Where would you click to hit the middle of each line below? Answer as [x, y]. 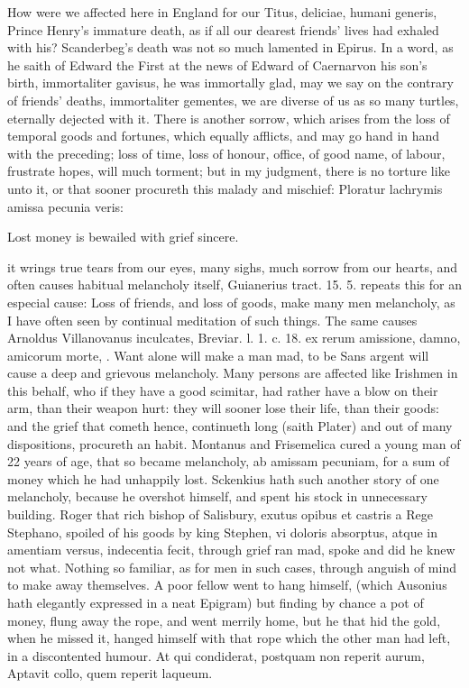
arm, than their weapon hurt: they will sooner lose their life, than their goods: [223, 408]
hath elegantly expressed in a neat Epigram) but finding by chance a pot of [216, 602]
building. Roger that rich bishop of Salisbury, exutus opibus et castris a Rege [220, 514]
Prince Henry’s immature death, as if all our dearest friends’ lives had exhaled [223, 29]
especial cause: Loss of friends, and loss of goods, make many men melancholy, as [231, 302]
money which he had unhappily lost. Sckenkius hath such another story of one [223, 478]
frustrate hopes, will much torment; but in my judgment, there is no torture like [229, 171]
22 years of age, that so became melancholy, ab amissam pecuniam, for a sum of [229, 461]
